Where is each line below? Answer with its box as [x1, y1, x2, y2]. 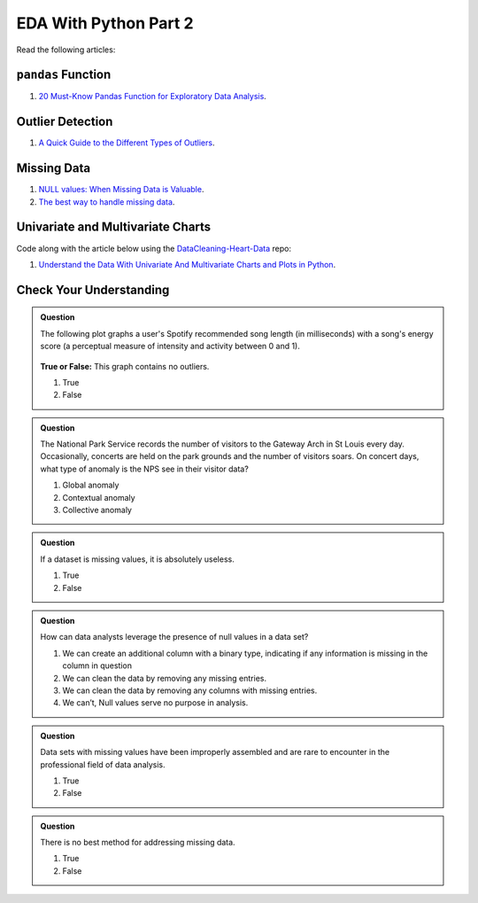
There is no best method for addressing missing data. [40, 837, 235, 848]
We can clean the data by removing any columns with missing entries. [62, 685, 318, 696]
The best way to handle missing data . [38, 196, 175, 207]
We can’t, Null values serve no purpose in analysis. [62, 697, 249, 708]
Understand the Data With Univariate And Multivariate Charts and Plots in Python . [38, 259, 336, 269]
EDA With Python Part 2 [16, 13, 194, 33]
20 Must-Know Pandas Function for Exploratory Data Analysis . [38, 91, 267, 102]
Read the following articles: [16, 44, 116, 55]
